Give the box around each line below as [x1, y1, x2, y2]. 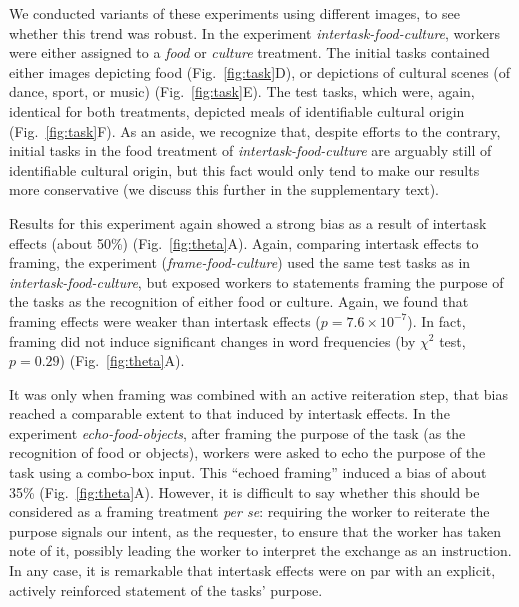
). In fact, [407, 310, 466, 331]
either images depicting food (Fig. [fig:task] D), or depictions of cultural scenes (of [9, 61, 511, 82]
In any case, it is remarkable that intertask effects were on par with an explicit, [9, 560, 496, 581]
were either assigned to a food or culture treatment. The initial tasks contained [9, 42, 490, 63]
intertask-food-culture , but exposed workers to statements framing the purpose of [9, 271, 504, 292]
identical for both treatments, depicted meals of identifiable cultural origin [9, 100, 465, 121]
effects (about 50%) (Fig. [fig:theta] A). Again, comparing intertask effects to [9, 232, 479, 253]
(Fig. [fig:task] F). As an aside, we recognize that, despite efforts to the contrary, [9, 120, 501, 141]
